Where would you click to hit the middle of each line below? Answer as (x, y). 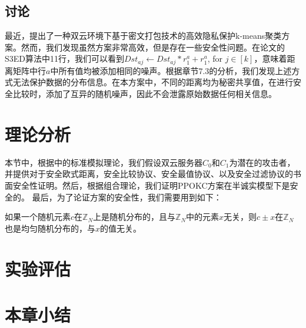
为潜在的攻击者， (262, 162)
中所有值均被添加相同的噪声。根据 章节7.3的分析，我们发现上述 (171, 70)
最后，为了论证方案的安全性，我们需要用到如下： (127, 197)
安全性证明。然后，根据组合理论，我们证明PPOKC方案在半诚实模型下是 (151, 185)
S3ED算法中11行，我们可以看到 (65, 58)
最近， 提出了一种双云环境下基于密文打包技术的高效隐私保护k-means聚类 (143, 36)
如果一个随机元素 (38, 217)
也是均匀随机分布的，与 (50, 228)
